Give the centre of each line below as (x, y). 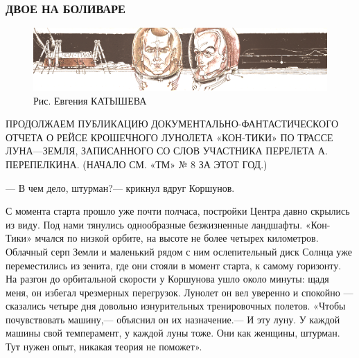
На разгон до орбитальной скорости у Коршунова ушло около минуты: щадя (167, 279)
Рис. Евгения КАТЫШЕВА (90, 100)
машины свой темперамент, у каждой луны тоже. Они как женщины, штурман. (173, 333)
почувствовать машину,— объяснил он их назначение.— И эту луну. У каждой (173, 319)
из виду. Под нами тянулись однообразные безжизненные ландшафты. (154, 224)
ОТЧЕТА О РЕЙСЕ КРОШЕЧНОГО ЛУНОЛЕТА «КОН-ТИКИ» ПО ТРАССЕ (169, 137)
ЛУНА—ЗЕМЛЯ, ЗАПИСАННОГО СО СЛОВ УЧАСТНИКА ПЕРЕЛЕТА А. (167, 151)
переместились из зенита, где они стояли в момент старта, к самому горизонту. (174, 265)
